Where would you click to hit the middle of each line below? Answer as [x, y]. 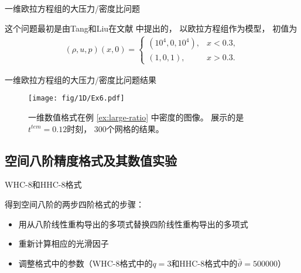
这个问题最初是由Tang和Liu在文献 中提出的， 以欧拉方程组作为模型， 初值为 [151, 28]
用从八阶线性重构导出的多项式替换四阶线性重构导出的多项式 [133, 224]
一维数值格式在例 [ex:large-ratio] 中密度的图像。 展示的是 [136, 117]
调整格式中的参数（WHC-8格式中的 [85, 263]
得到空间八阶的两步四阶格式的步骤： [74, 204]
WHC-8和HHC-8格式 [43, 184]
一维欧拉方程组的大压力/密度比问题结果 [81, 79]
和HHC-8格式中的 [204, 263]
